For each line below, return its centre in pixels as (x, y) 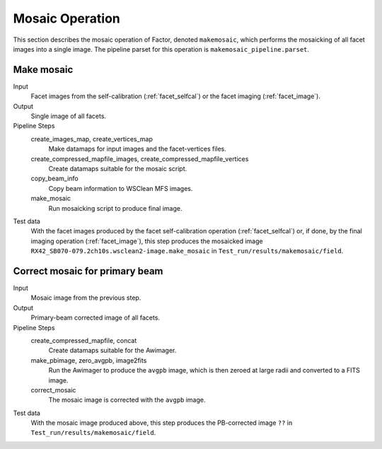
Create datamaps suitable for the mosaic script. (118, 168)
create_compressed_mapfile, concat (84, 340)
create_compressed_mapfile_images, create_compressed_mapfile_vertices (140, 158)
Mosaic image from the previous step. (86, 298)
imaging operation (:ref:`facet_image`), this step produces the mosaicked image (147, 241)
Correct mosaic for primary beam (88, 271)
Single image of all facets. (68, 116)
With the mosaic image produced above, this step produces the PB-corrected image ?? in (162, 423)
